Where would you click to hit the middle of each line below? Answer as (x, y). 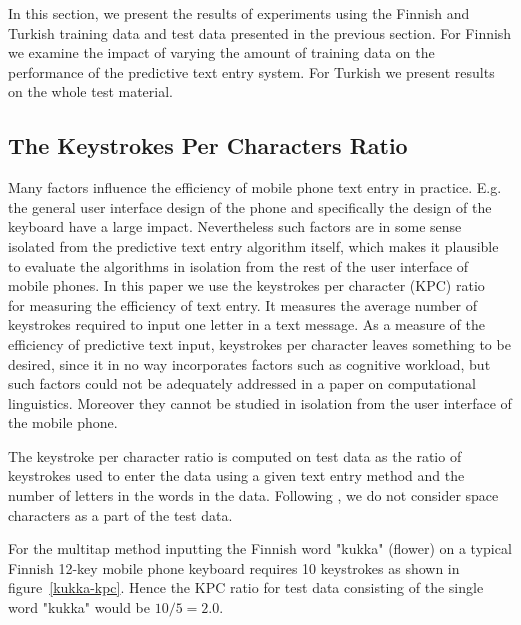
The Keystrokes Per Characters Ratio (208, 145)
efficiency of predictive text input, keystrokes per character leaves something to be (259, 343)
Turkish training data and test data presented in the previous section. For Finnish (260, 32)
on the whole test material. (90, 91)
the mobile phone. (63, 422)
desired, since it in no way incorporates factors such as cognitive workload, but (249, 363)
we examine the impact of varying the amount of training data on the (221, 52)
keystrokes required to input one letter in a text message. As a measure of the (246, 324)
